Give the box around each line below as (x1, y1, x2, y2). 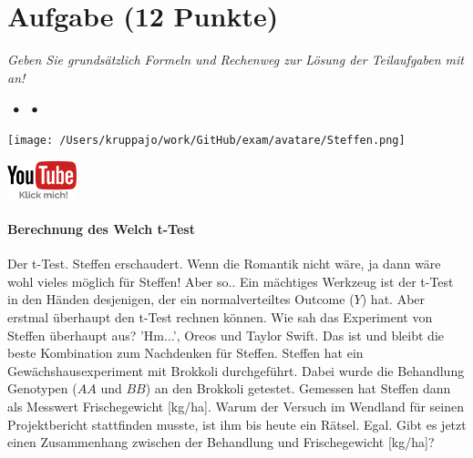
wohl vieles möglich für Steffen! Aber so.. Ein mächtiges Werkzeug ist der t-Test (7, 271, 454, 290)
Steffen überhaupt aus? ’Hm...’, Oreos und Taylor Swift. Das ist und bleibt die (7, 325, 445, 344)
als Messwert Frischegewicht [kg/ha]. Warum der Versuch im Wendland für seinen (7, 396, 465, 415)
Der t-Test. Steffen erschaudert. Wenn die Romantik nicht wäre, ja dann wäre (7, 254, 441, 273)
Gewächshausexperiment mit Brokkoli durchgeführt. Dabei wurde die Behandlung (7, 361, 465, 380)
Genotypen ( (7, 379, 77, 398)
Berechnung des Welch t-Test (7, 219, 195, 238)
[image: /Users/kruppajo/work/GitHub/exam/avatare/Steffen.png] (7, 133, 406, 147)
